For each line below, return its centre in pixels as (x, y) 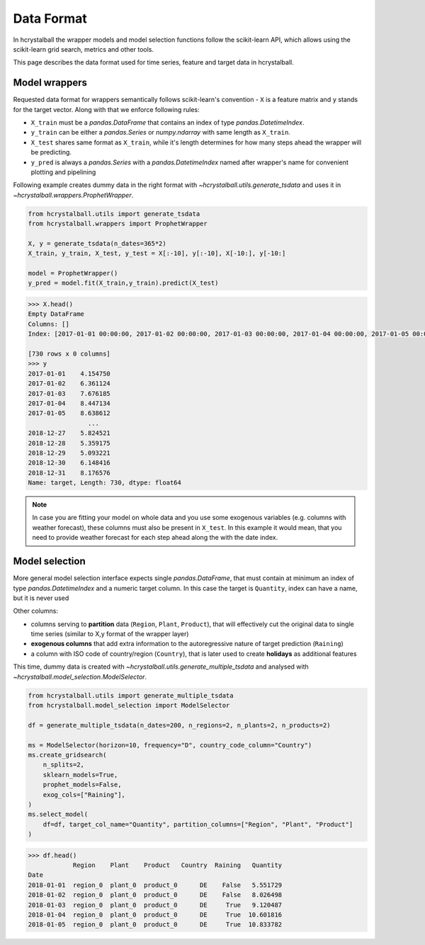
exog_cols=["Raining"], (84, 794)
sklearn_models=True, (80, 775)
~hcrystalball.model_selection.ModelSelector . (80, 677)
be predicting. (51, 152)
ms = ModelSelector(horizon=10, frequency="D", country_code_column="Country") (170, 745)
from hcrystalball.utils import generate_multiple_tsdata (131, 695)
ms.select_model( (58, 814)
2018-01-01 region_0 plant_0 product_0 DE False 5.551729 (155, 885)
